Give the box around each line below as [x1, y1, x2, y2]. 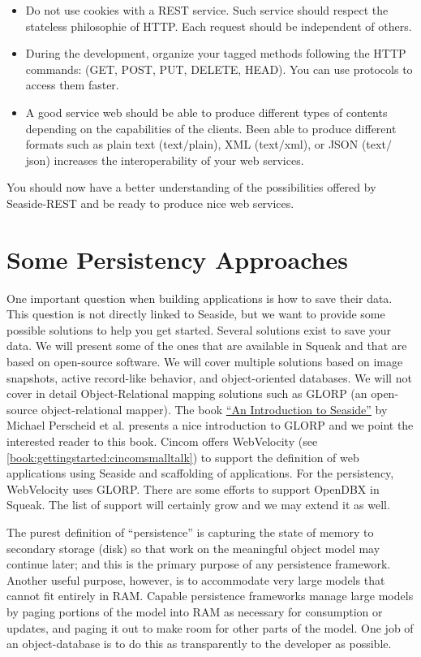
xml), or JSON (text [284, 136, 386, 153]
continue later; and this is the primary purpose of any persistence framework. [6, 555, 391, 573]
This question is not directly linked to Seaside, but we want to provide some [6, 305, 385, 322]
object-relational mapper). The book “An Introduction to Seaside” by [41, 400, 388, 417]
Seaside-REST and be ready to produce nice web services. [6, 194, 294, 211]
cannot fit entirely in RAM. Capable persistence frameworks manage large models [6, 587, 414, 604]
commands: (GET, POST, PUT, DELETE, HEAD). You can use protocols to [25, 60, 413, 77]
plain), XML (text [188, 136, 279, 153]
